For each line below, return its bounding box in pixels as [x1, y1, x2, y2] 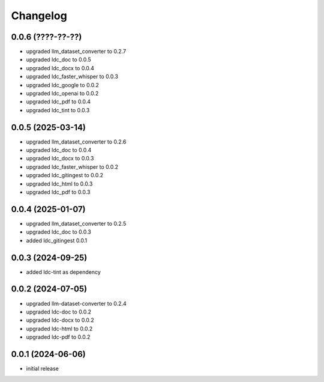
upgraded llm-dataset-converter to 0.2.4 [26, 300, 127, 307]
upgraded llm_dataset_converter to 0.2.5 [26, 220, 127, 227]
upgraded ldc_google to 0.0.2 [26, 81, 99, 88]
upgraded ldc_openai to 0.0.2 [26, 90, 99, 97]
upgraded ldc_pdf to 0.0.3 [26, 189, 91, 196]
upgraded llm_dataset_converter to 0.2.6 [26, 138, 127, 145]
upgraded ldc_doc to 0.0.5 [26, 56, 91, 63]
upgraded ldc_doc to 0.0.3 [26, 228, 91, 235]
